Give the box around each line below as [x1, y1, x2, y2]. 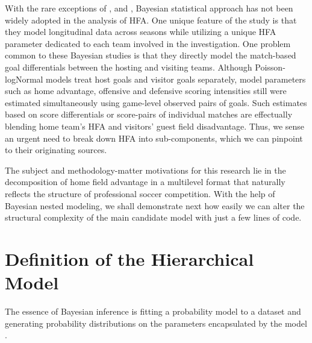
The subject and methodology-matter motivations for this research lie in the [5, 163, 286, 176]
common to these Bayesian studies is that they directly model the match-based [5, 49, 296, 61]
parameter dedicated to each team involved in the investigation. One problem [5, 37, 291, 49]
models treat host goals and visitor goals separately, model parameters [46, 72, 306, 85]
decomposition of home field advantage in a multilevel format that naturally [5, 175, 285, 188]
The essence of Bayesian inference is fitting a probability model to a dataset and [5, 305, 301, 317]
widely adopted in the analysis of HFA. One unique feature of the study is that [5, 13, 297, 26]
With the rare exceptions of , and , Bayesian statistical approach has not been [5, 2, 293, 14]
